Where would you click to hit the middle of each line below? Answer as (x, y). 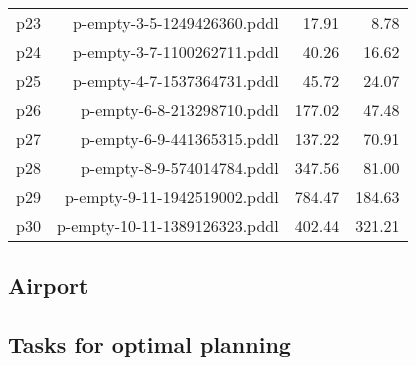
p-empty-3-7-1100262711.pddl (175, 51)
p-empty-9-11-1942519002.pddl (171, 196)
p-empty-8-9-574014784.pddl (179, 167)
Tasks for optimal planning (149, 344)
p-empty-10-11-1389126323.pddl (167, 225)
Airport (48, 285)
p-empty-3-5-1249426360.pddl (175, 22)
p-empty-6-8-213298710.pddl (179, 109)
